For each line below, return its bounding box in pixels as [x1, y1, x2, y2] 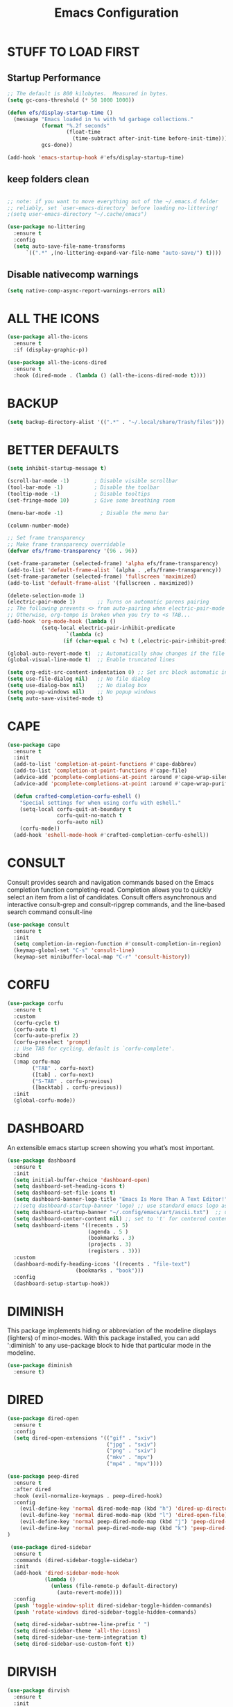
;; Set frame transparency [7, 535, 85, 542]
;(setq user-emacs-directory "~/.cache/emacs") [7, 211, 148, 218]
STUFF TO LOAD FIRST [7, 44, 140, 60]
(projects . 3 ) [87, 1241, 132, 1248]
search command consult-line [7, 907, 93, 916]
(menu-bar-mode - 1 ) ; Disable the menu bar [7, 510, 169, 517]
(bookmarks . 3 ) [87, 1234, 135, 1242]
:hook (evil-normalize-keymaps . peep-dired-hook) [13, 1492, 163, 1500]
